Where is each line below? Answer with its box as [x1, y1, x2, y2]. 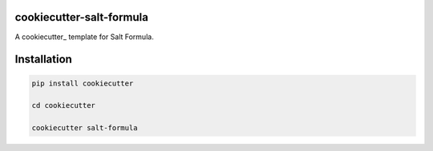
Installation [14, 53, 72, 66]
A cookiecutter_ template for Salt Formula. [14, 32, 154, 42]
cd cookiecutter [31, 101, 96, 110]
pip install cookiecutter [31, 78, 134, 88]
